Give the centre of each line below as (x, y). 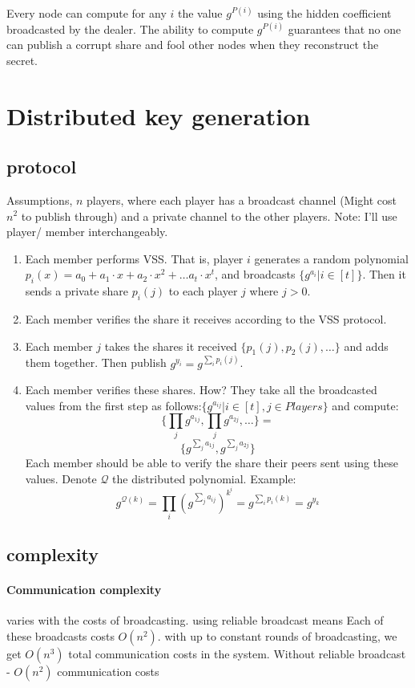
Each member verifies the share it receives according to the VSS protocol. (206, 318)
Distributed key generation (159, 115)
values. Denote (61, 478)
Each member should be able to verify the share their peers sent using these (212, 463)
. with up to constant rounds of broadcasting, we (277, 636)
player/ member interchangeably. (87, 232)
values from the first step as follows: (113, 405)
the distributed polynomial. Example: (204, 478)
